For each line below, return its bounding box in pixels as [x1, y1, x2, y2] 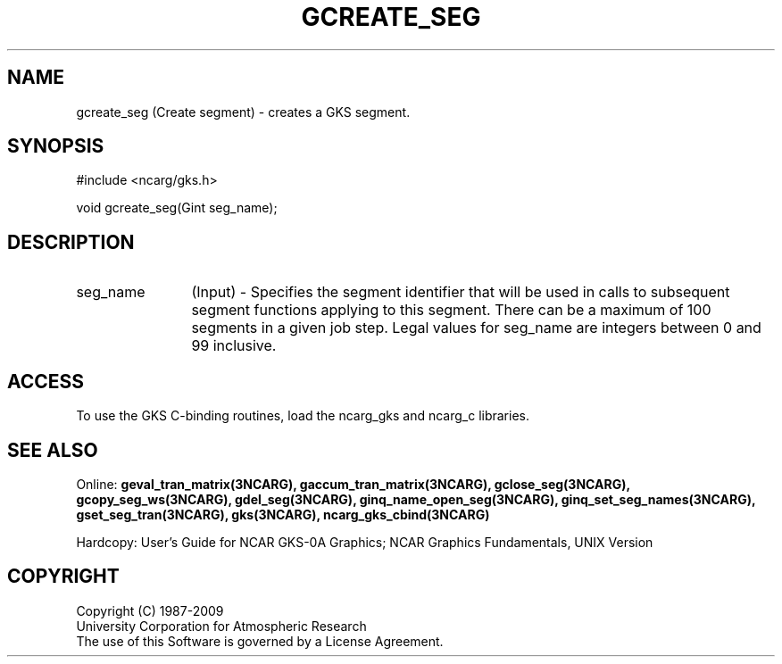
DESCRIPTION [7, 230, 135, 253]
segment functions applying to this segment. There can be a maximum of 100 [191, 301, 711, 320]
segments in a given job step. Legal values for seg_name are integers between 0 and [191, 319, 761, 337]
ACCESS [7, 369, 85, 393]
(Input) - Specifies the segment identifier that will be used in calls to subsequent [191, 283, 730, 302]
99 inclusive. [191, 336, 277, 355]
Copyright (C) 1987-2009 [76, 602, 224, 618]
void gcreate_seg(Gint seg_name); [76, 200, 278, 216]
